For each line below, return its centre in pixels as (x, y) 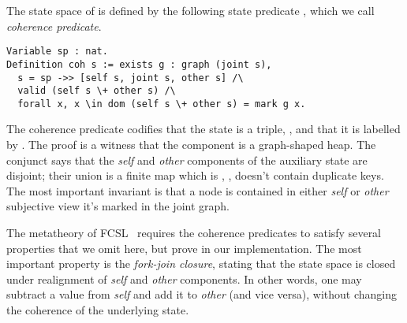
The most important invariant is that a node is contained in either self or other (198, 190)
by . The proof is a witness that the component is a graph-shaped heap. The (191, 145)
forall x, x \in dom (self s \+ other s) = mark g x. (162, 104)
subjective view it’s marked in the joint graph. (118, 206)
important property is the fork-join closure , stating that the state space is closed (201, 264)
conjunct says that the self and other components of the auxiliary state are (187, 160)
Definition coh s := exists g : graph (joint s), (139, 64)
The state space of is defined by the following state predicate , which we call (190, 10)
